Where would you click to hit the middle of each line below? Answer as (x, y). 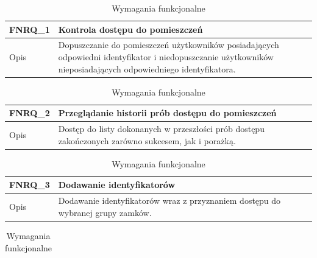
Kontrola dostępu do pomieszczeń (130, 29)
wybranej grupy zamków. (105, 212)
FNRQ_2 (30, 113)
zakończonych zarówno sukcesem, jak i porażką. (147, 140)
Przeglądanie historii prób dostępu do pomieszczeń (167, 113)
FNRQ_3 (30, 185)
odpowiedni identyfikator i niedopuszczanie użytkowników (166, 57)
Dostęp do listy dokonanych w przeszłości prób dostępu (161, 129)
